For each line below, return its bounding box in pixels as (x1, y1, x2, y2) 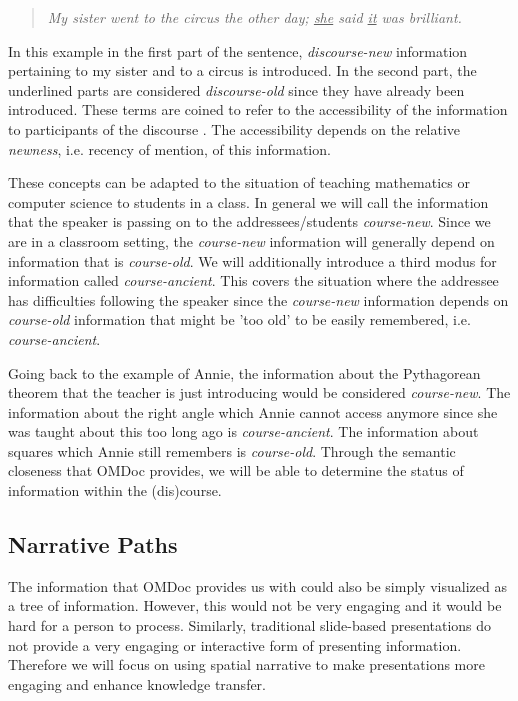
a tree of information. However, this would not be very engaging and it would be (8, 595, 502, 616)
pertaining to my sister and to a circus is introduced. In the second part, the (8, 60, 477, 81)
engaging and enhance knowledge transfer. (8, 673, 267, 694)
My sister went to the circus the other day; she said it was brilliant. (47, 7, 462, 27)
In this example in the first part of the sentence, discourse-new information (8, 40, 468, 61)
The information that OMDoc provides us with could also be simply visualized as (8, 575, 507, 596)
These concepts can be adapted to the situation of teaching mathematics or (8, 172, 470, 193)
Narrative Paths (8, 529, 178, 560)
